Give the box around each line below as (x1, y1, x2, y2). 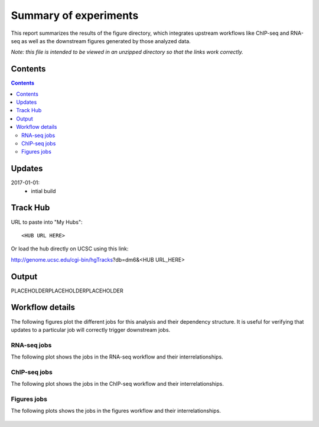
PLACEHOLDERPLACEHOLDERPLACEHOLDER (11, 287, 123, 294)
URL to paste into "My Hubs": (11, 219, 83, 226)
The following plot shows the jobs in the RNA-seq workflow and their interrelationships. (11, 353, 224, 360)
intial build (31, 187, 56, 194)
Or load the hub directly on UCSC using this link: (11, 245, 129, 252)
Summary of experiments (11, 9, 139, 22)
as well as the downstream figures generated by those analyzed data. (21, 37, 191, 44)
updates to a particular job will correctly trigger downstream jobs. (11, 326, 171, 333)
